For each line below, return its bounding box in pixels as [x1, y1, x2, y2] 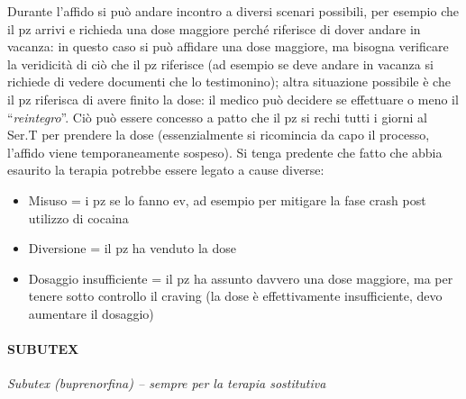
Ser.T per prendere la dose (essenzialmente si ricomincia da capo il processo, [7, 125, 430, 144]
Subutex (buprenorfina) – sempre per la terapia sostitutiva [7, 374, 326, 393]
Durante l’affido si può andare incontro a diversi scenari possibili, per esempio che [7, 2, 460, 20]
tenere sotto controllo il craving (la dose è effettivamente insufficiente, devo [28, 286, 443, 305]
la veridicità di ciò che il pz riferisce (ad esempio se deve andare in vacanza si [7, 54, 434, 73]
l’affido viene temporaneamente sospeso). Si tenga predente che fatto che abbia [7, 142, 443, 161]
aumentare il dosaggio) [28, 304, 154, 322]
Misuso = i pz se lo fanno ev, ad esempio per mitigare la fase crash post [28, 190, 426, 209]
